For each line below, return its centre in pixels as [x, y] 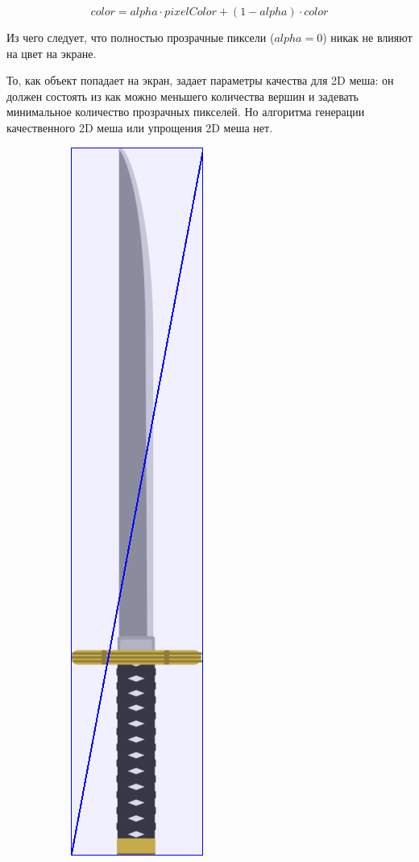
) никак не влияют [367, 37]
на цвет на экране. [52, 53]
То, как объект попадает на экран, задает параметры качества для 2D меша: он [200, 80]
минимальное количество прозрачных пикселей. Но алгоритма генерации [186, 112]
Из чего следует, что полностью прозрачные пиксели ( [141, 37]
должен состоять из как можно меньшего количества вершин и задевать [183, 96]
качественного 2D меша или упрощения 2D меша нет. [140, 127]
